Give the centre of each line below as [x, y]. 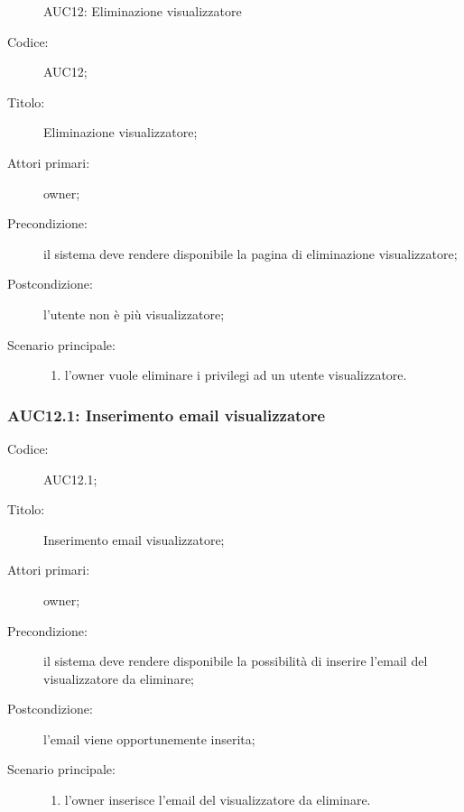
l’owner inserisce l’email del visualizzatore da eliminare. [218, 800]
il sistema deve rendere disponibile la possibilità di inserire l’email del [236, 661]
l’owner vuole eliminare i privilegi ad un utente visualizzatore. [236, 375]
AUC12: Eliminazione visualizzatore [143, 11]
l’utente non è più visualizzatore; [134, 314]
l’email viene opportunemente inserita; [149, 738]
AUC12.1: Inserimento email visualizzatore [167, 415]
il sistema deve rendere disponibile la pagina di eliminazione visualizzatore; [251, 253]
